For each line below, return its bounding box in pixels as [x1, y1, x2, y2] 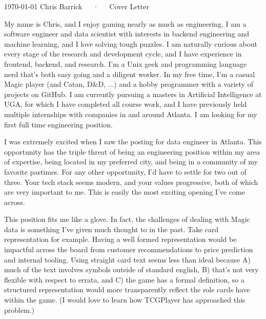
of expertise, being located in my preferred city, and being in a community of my [4, 156, 258, 167]
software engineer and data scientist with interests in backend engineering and [4, 28, 250, 39]
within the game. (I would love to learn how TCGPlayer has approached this [4, 294, 245, 305]
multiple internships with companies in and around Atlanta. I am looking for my [4, 108, 257, 119]
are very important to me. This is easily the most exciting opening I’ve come [4, 186, 245, 197]
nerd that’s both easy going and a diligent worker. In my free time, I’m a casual [4, 68, 255, 79]
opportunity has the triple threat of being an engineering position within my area [4, 146, 260, 157]
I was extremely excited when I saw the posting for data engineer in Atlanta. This [4, 136, 262, 147]
